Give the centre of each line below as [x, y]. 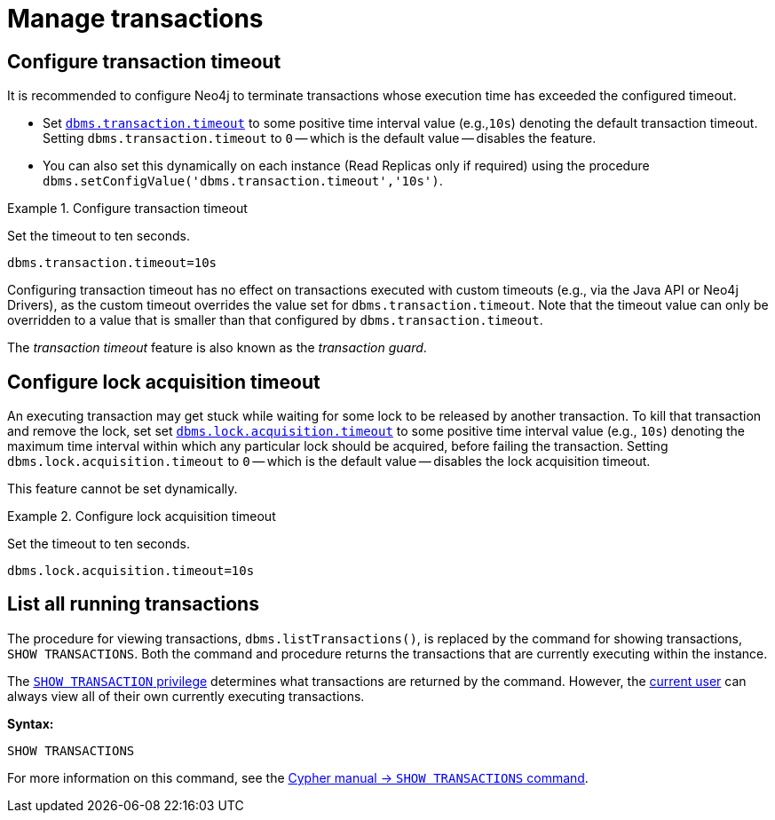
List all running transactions [133, 604]
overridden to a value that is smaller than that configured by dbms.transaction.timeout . [275, 320]
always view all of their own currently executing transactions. [186, 696]
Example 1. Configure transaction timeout [127, 209]
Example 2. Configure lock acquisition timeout [142, 516]
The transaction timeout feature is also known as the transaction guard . [217, 348]
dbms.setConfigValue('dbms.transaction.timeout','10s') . [243, 181]
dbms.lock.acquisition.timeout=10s [131, 571]
